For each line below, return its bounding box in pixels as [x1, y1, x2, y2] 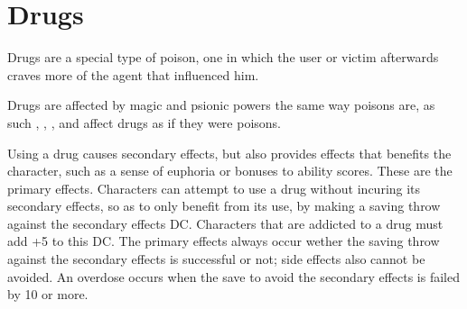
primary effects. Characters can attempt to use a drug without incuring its [7, 178, 421, 197]
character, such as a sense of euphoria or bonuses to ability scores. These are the [7, 161, 453, 180]
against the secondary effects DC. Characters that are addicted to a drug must [7, 214, 444, 232]
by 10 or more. [7, 285, 89, 304]
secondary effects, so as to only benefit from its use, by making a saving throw [7, 196, 441, 215]
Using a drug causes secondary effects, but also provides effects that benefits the [7, 143, 452, 162]
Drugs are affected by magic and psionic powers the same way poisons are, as [7, 95, 435, 114]
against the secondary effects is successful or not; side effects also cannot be [7, 250, 425, 268]
